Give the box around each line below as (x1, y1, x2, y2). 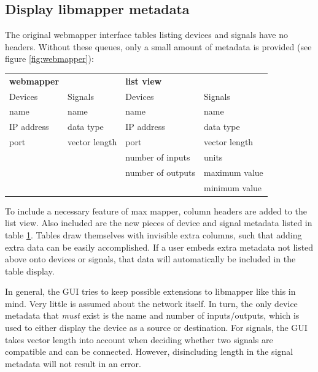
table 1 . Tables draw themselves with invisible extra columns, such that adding (5, 228, 302, 241)
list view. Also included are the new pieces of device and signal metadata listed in (5, 216, 312, 229)
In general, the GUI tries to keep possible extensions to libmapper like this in (5, 285, 296, 298)
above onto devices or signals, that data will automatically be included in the (5, 252, 296, 265)
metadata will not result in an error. (5, 357, 141, 370)
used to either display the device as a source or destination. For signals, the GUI (5, 321, 308, 334)
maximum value (203, 165, 263, 178)
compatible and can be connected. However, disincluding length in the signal (5, 345, 293, 358)
